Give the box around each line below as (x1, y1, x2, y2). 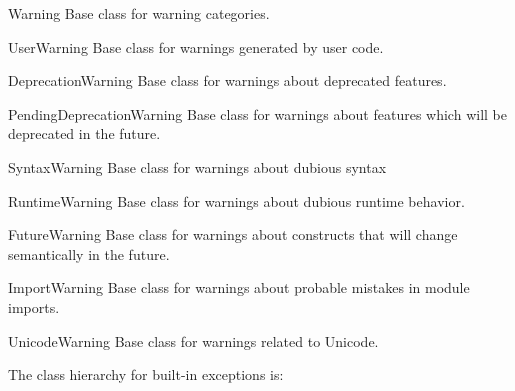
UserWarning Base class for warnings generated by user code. (8, 36, 384, 57)
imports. (8, 296, 60, 317)
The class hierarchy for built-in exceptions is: (8, 364, 284, 385)
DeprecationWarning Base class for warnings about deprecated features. (8, 70, 447, 91)
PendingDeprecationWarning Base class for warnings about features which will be (8, 103, 507, 124)
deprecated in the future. (8, 123, 161, 144)
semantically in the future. (8, 243, 170, 264)
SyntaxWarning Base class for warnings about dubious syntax (8, 156, 387, 177)
